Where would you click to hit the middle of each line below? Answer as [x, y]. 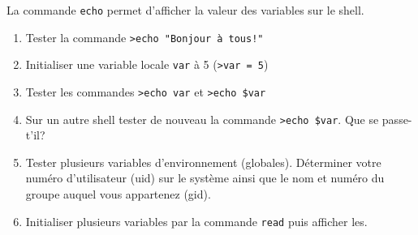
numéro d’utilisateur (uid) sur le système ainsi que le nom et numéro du [205, 178]
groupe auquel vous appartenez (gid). [118, 194]
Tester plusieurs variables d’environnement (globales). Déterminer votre [203, 162]
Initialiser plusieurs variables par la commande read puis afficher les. [196, 221]
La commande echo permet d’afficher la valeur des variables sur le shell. [185, 10]
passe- [397, 119]
